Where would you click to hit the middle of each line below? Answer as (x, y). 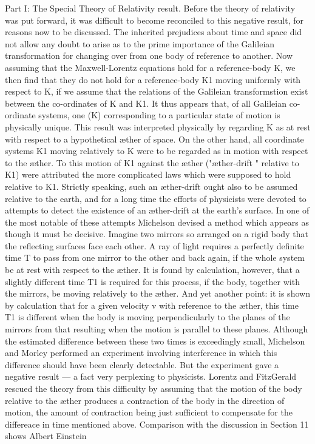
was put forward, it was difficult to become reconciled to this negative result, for (154, 20)
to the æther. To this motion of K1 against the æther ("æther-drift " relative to (152, 162)
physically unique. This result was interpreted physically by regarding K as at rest (158, 126)
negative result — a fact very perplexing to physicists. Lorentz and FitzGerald (151, 376)
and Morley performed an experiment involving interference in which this (141, 353)
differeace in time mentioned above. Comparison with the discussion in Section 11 (157, 424)
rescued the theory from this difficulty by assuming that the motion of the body (154, 388)
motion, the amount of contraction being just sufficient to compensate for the (149, 412)
